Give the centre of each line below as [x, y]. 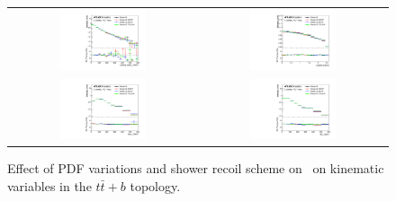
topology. [155, 185]
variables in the [49, 185]
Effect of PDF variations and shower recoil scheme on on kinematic [196, 168]
